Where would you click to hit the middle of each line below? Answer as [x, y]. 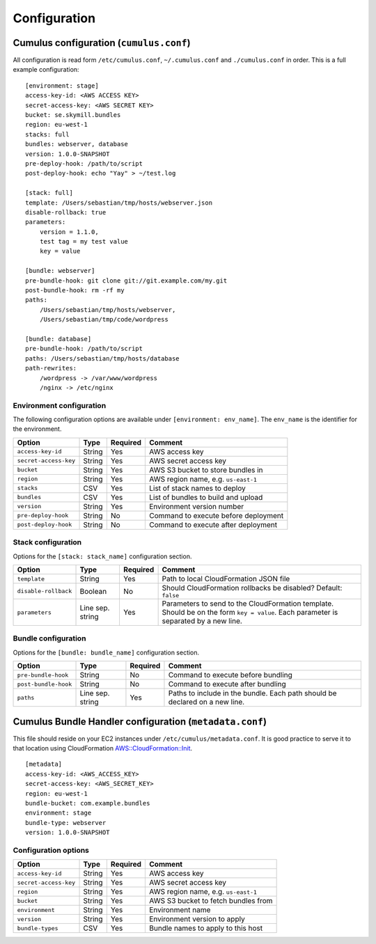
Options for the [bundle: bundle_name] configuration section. [106, 652]
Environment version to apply [197, 919]
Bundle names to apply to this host [206, 928]
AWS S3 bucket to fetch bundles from [211, 901]
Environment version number [197, 506]
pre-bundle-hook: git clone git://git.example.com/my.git [126, 281]
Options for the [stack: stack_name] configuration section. [102, 556]
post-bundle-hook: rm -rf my [75, 290]
